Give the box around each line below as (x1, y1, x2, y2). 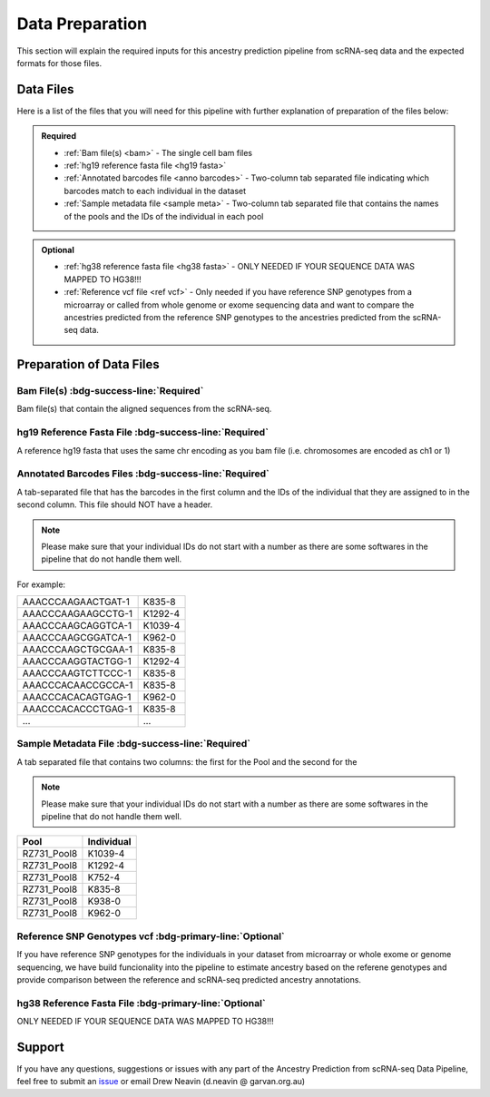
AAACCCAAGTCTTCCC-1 (22, 667, 132, 680)
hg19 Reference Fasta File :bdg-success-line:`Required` (16, 426, 269, 439)
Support (16, 1039, 64, 1054)
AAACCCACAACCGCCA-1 (22, 679, 133, 691)
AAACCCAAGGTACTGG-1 (22, 655, 132, 668)
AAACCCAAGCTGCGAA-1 (22, 643, 133, 656)
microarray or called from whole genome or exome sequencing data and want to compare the (64, 299, 415, 310)
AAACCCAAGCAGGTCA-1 (22, 620, 132, 632)
